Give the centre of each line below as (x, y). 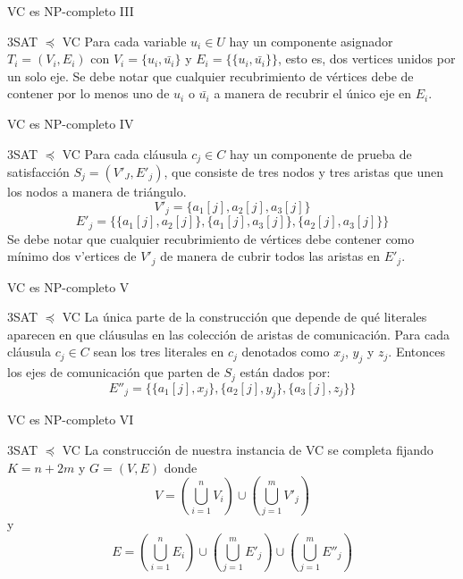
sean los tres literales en (159, 352)
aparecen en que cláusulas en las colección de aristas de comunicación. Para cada (228, 334)
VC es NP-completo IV (71, 123)
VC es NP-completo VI (71, 420)
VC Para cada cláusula (125, 153)
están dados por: (285, 372)
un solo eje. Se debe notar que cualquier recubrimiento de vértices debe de (210, 76)
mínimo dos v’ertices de (72, 256)
